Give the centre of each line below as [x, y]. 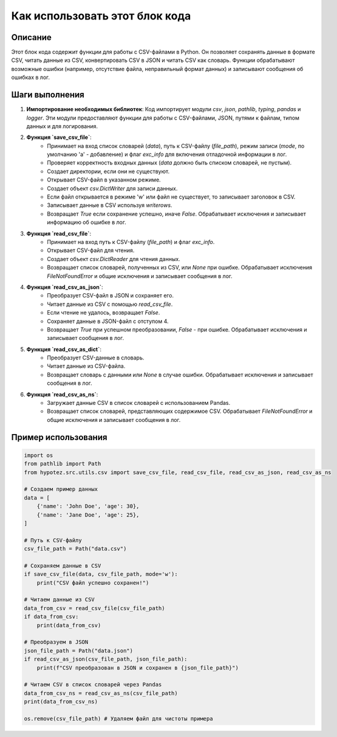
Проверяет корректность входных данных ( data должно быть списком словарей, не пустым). [169, 163]
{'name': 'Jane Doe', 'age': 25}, [88, 515]
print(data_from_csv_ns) [61, 702]
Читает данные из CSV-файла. [86, 366]
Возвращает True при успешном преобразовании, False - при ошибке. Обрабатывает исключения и [177, 329]
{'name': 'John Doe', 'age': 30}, [88, 506]
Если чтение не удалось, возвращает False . [104, 313]
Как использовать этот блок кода [101, 16]
